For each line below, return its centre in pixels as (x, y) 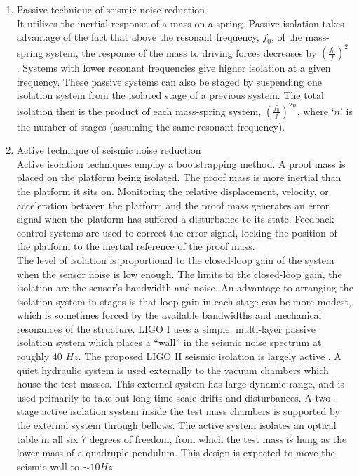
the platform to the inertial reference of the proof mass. (136, 246)
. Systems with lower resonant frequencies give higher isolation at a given (174, 68)
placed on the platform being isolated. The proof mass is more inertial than (179, 177)
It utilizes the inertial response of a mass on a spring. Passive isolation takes (180, 23)
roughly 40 (39, 356)
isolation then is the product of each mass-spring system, (139, 111)
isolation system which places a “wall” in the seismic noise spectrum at (169, 342)
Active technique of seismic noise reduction (109, 150)
